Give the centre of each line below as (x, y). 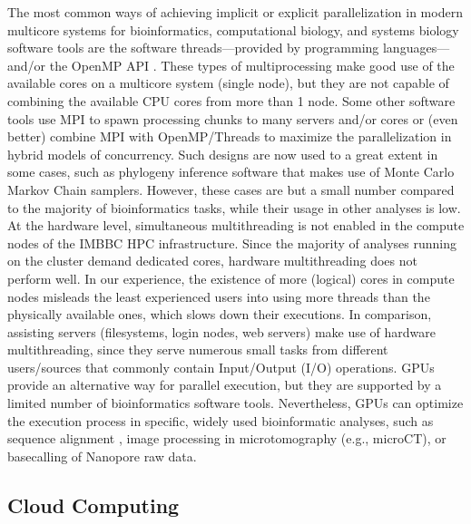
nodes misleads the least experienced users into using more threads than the (219, 296)
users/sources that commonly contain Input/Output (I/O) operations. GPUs (221, 367)
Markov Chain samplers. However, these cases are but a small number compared (231, 189)
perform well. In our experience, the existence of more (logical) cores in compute (231, 278)
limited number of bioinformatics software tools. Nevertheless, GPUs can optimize (235, 403)
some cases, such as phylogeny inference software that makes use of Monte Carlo (231, 172)
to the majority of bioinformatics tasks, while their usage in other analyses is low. (234, 207)
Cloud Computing (93, 505)
